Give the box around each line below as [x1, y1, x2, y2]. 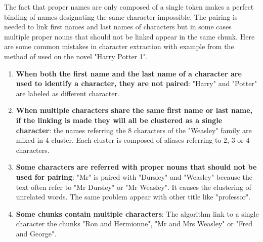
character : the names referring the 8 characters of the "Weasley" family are [16, 125, 252, 135]
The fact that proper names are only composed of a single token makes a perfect [4, 2, 254, 12]
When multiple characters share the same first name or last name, [16, 105, 253, 115]
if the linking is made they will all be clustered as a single [16, 114, 223, 125]
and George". [16, 228, 57, 238]
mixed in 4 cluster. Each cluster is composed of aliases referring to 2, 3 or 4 [16, 135, 250, 145]
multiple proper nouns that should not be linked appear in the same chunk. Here [4, 31, 255, 42]
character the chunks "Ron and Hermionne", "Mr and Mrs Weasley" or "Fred [16, 218, 253, 229]
